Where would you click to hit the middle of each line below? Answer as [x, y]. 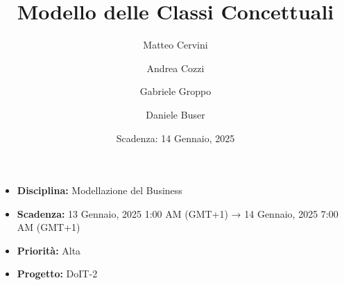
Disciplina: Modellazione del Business [100, 190]
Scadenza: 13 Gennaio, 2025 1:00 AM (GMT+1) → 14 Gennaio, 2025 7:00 [178, 213]
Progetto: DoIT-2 [57, 274]
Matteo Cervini [175, 45]
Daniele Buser [175, 114]
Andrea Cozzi [175, 68]
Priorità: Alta [49, 250]
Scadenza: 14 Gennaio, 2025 [175, 138]
